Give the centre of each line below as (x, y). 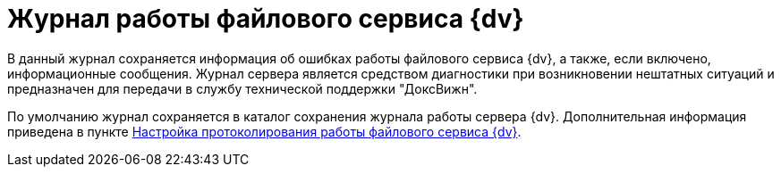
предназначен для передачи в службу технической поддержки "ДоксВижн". (242, 88)
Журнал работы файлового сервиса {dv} (266, 19)
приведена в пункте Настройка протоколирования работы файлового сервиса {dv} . (264, 131)
